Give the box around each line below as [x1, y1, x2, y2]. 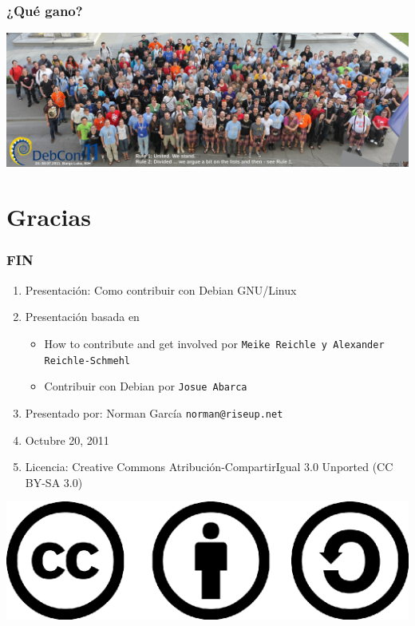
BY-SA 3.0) [25, 473, 83, 490]
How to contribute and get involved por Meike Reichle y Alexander [44, 335, 385, 351]
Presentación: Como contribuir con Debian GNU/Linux [25, 281, 297, 298]
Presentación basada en [25, 308, 140, 325]
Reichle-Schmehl [44, 355, 130, 366]
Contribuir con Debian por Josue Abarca [44, 378, 247, 394]
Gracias [6, 200, 91, 233]
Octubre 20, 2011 [25, 431, 109, 448]
